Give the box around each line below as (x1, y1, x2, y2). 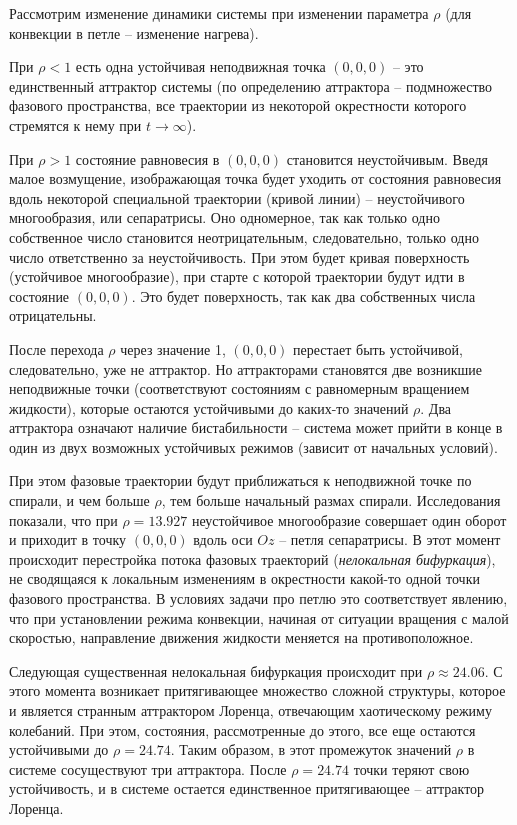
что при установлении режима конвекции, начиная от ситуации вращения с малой (9, 607, 509, 628)
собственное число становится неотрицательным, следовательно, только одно (9, 226, 479, 247)
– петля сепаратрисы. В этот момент (279, 529, 501, 550)
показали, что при (9, 509, 118, 530)
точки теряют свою (353, 758, 470, 779)
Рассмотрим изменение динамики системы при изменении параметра (9, 3, 429, 23)
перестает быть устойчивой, (293, 338, 463, 359)
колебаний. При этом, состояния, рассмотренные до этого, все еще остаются (9, 719, 476, 740)
